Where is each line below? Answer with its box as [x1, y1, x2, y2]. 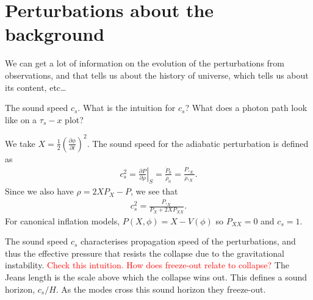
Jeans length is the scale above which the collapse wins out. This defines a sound [5, 270, 308, 283]
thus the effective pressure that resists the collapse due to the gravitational [5, 246, 284, 259]
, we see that [131, 185, 178, 198]
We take [5, 137, 35, 149]
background [5, 21, 105, 46]
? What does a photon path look [185, 101, 308, 114]
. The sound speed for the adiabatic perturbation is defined [87, 137, 309, 149]
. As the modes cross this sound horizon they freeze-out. [56, 282, 266, 295]
